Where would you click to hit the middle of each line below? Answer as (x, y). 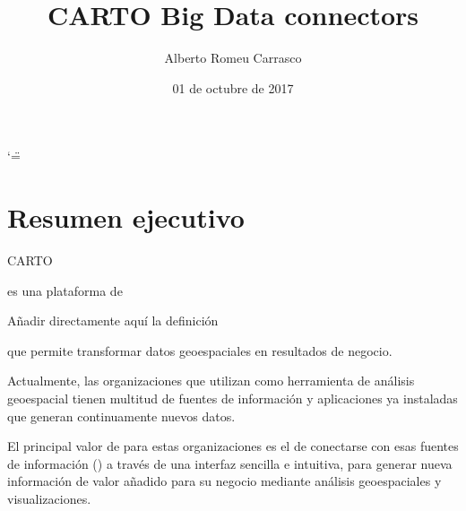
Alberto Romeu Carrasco (233, 58)
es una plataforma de (65, 290)
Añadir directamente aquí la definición (113, 320)
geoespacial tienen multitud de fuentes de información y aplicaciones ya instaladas (233, 398)
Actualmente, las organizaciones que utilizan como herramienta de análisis (211, 381)
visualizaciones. (49, 498)
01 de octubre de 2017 (233, 87)
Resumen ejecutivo (126, 217)
